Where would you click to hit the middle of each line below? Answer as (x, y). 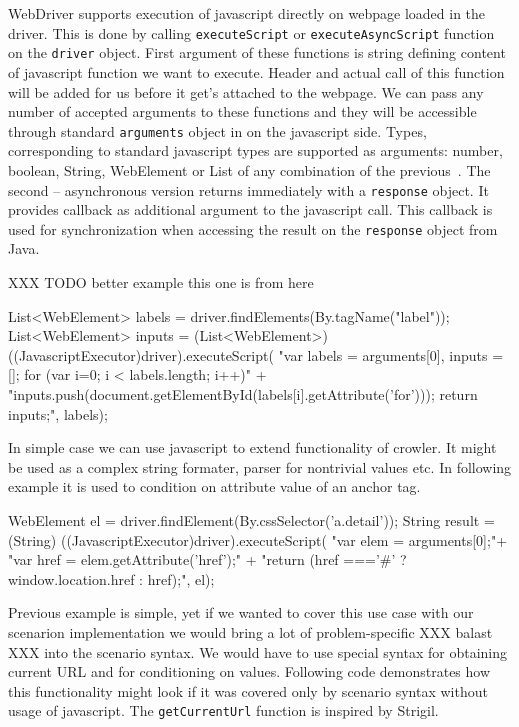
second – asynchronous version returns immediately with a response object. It (248, 189)
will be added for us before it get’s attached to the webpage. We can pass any (246, 91)
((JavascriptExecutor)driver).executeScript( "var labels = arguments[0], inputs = (256, 354)
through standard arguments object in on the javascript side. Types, (217, 130)
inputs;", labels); (58, 413)
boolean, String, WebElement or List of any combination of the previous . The (249, 169)
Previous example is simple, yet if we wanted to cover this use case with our (241, 612)
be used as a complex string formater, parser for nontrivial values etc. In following (260, 466)
